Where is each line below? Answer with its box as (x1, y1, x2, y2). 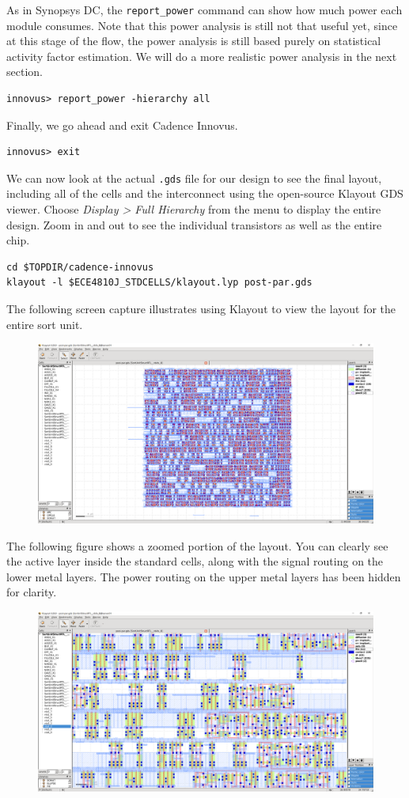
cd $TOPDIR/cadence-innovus (6, 261, 154, 273)
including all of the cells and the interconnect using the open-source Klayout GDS (6, 185, 403, 202)
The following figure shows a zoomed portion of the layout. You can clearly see (6, 537, 388, 554)
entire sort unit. (6, 316, 83, 332)
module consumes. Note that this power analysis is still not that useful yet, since (6, 17, 398, 33)
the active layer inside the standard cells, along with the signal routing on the (6, 553, 384, 569)
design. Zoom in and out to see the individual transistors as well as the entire (6, 216, 382, 233)
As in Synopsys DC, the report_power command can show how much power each (6, 2, 403, 17)
